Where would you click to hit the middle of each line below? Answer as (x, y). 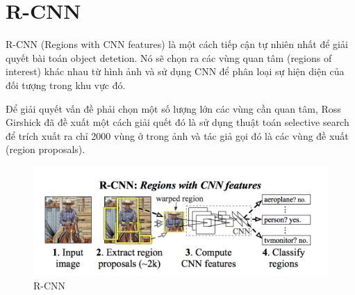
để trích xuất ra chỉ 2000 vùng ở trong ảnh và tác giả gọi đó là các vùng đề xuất (177, 135)
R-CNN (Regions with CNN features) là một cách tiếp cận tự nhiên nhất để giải (177, 44)
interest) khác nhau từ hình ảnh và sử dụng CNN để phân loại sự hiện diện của (175, 71)
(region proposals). (46, 149)
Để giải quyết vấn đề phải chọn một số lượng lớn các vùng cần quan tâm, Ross (173, 108)
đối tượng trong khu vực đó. (66, 85)
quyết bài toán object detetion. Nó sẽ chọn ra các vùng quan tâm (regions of (169, 57)
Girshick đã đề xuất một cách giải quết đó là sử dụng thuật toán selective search (177, 122)
